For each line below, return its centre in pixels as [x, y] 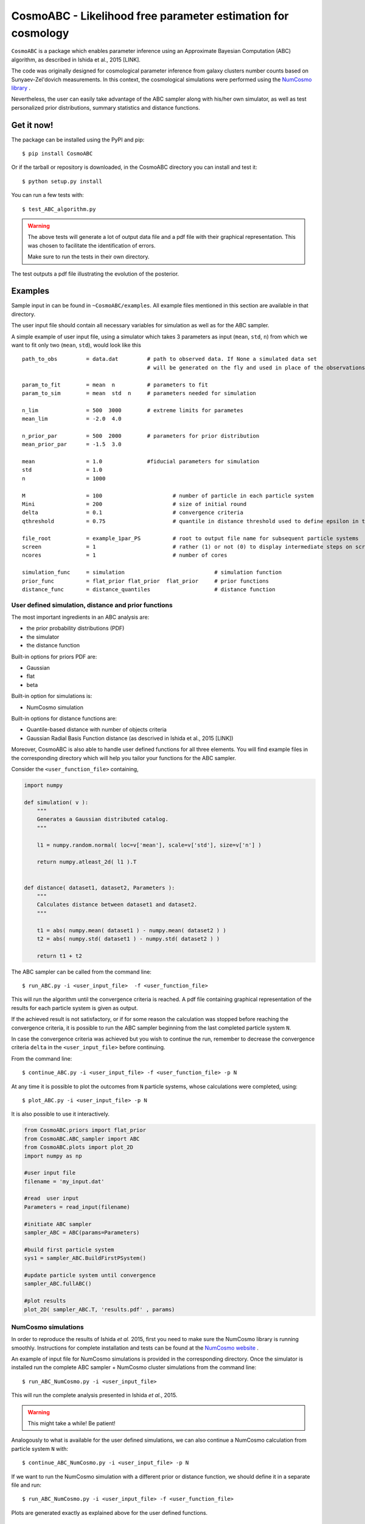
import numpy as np [53, 1156]
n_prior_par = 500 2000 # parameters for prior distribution [141, 436]
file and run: [26, 1485]
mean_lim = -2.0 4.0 [72, 419]
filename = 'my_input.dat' [64, 1181]
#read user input [51, 1198]
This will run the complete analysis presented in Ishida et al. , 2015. [94, 1395]
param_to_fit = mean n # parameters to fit [115, 385]
